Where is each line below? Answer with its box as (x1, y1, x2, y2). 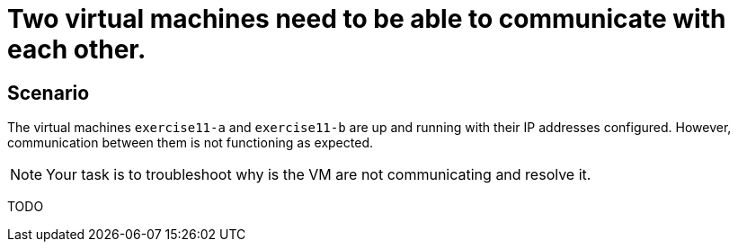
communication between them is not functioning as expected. (7, 135, 373, 151)
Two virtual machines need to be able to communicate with (7, 4, 726, 34)
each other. (7, 34, 147, 65)
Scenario (7, 81, 90, 104)
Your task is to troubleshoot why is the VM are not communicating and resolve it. (46, 165, 591, 184)
